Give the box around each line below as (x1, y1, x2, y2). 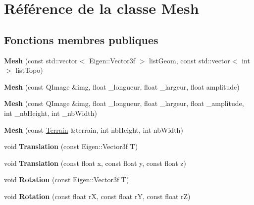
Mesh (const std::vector (4, 55, 78, 65)
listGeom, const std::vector (149, 55, 230, 65)
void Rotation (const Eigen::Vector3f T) (4, 174, 129, 185)
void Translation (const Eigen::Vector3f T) (4, 141, 138, 152)
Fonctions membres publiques (4, 32, 158, 47)
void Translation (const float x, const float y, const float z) (4, 157, 187, 168)
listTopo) (15, 65, 43, 75)
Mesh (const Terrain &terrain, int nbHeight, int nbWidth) (4, 124, 183, 135)
